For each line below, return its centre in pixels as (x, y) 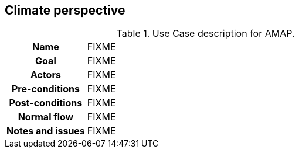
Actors (45, 75)
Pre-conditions (45, 89)
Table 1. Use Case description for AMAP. (205, 34)
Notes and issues (46, 131)
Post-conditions (46, 103)
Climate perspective (65, 10)
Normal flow (46, 117)
